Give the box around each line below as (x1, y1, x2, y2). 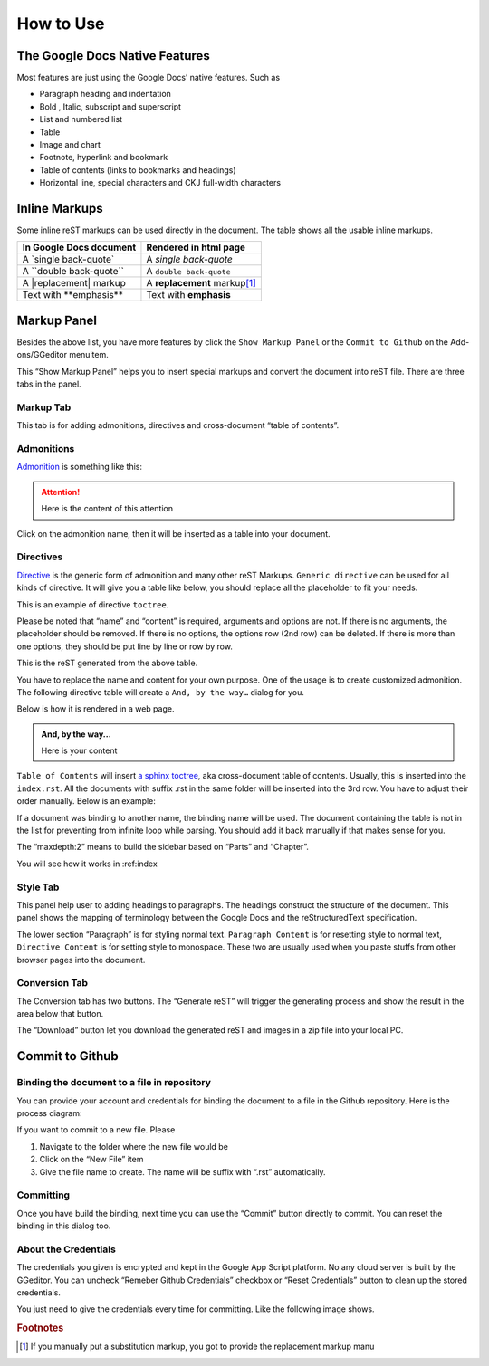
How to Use (16, 14, 105, 33)
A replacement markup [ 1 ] (146, 277, 257, 290)
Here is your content (41, 745, 118, 756)
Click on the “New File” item (39, 1154, 144, 1165)
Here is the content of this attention (41, 503, 174, 514)
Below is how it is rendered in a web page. (16, 703, 175, 714)
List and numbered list (39, 114, 122, 125)
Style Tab (16, 881, 60, 893)
